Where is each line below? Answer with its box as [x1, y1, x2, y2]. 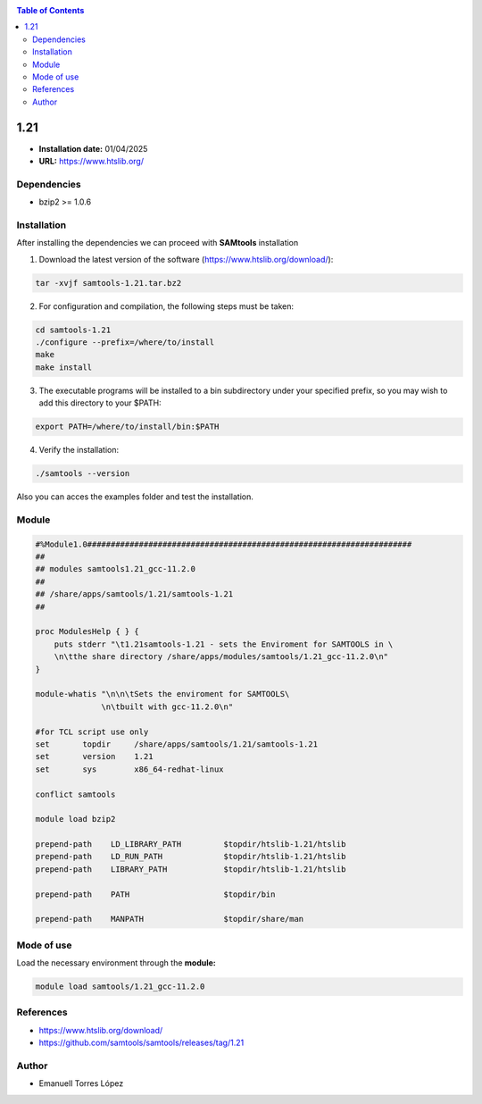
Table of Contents [16, 5, 85, 15]
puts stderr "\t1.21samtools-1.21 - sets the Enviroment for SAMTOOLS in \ [54, 639, 394, 649]
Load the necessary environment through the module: [16, 958, 216, 968]
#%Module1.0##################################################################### [35, 539, 412, 549]
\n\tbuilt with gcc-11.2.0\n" [101, 701, 234, 712]
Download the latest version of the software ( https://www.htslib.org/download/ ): [38, 254, 334, 264]
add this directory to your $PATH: [38, 397, 162, 408]
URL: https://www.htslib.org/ [38, 156, 145, 167]
